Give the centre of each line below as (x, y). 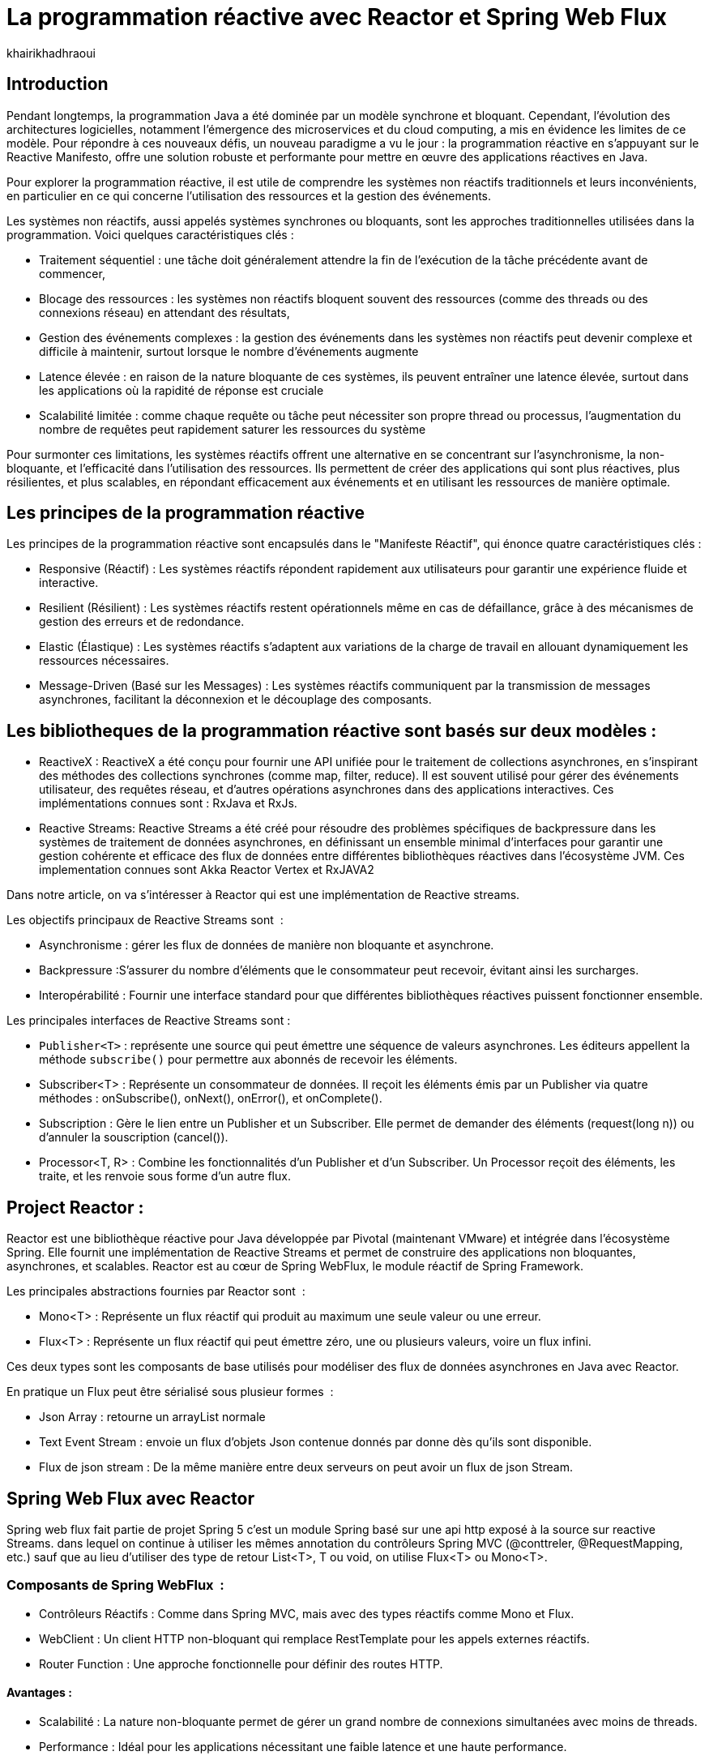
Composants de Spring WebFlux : (115, 1585)
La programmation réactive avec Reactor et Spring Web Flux (337, 17)
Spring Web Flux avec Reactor (130, 1498)
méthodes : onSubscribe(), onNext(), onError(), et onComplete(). (211, 1098)
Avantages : (39, 1693)
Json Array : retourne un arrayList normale (152, 1417)
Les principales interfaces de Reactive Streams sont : (149, 1021)
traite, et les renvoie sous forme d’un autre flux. (165, 1176)
